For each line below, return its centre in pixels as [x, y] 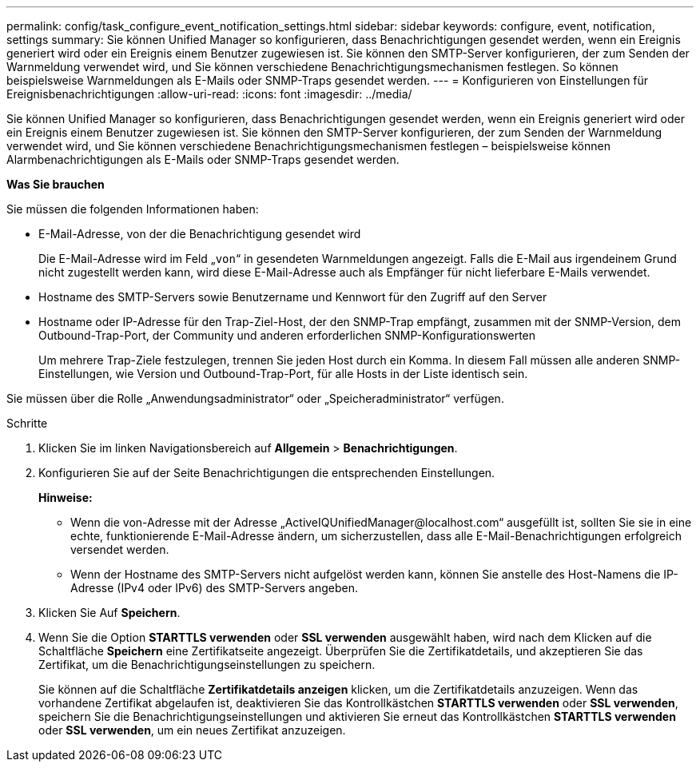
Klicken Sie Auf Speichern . [109, 613]
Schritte [27, 423]
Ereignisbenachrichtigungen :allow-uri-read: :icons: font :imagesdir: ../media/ [209, 94]
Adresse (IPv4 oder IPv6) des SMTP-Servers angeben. [214, 588]
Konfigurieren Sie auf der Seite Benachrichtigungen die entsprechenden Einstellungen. [267, 473]
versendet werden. [120, 549]
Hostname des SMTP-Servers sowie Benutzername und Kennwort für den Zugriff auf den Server [293, 297]
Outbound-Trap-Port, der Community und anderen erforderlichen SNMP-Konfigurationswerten [287, 335]
